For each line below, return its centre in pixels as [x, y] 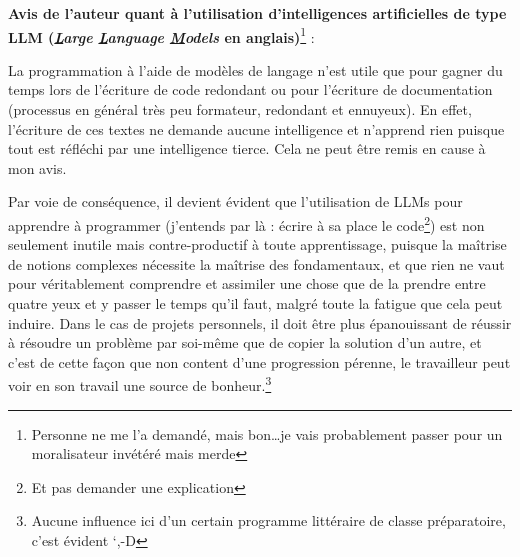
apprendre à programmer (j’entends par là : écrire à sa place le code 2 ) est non [246, 223]
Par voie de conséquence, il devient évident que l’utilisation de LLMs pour [235, 201]
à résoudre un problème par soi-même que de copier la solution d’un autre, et [245, 342]
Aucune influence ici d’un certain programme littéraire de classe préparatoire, [268, 520]
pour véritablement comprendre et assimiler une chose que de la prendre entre [247, 283]
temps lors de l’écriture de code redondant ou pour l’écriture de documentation [250, 89]
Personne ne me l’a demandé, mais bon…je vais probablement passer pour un [267, 433]
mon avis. [37, 167]
